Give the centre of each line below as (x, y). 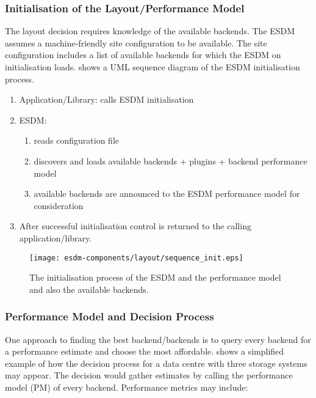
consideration (59, 205)
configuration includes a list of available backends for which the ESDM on (143, 55)
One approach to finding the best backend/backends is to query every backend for (158, 339)
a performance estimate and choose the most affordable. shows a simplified (145, 351)
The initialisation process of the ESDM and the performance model (155, 277)
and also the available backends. (89, 289)
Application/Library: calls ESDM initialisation (106, 99)
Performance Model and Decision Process (110, 316)
